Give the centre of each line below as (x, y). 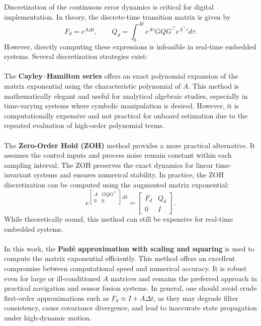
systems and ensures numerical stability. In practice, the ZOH (128, 175)
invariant (18, 175)
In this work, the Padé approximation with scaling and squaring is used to (129, 248)
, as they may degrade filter (196, 298)
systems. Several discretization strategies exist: (76, 56)
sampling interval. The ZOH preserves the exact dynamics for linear (109, 165)
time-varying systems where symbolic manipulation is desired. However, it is (121, 106)
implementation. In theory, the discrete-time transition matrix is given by (117, 16)
